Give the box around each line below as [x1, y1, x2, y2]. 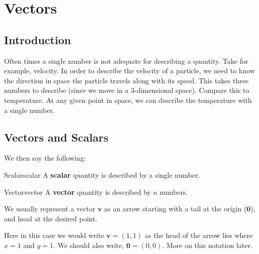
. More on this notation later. [162, 239, 252, 250]
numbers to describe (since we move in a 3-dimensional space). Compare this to [4, 85, 249, 95]
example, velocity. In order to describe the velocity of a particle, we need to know [4, 65, 255, 76]
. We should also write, [53, 239, 124, 250]
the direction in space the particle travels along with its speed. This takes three [4, 75, 248, 85]
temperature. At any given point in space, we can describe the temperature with [4, 94, 252, 105]
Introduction [4, 32, 71, 47]
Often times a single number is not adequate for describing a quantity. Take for [4, 55, 248, 66]
